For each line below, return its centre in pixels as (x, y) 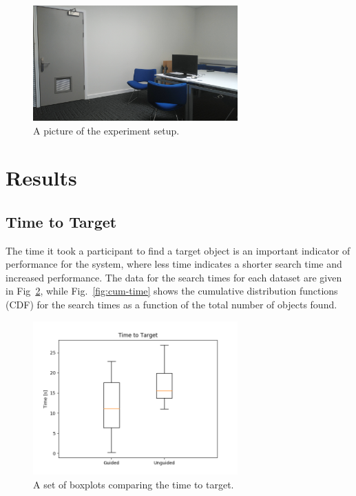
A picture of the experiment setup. (106, 130)
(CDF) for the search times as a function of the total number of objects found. (171, 305)
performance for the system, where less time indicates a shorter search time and (174, 264)
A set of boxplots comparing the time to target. (134, 484)
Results (41, 178)
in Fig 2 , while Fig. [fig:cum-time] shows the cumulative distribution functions (172, 291)
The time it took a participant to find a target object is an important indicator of (178, 250)
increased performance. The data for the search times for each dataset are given (174, 277)
